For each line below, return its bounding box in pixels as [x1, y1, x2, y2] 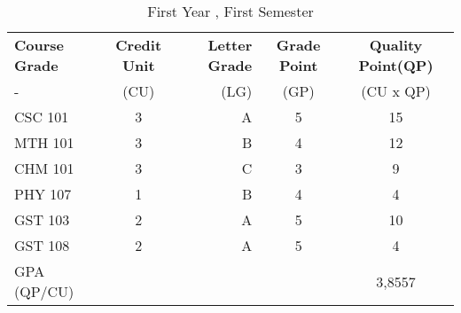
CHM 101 [14, 158, 74, 178]
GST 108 [14, 235, 70, 255]
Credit [115, 35, 162, 55]
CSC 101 [14, 106, 69, 127]
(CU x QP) [361, 81, 431, 101]
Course [14, 35, 65, 55]
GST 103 [14, 209, 70, 230]
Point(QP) [358, 55, 434, 75]
